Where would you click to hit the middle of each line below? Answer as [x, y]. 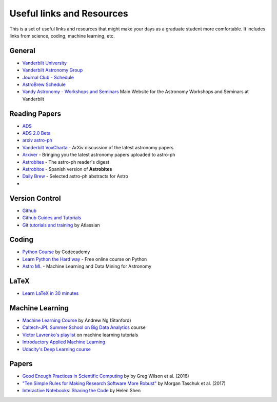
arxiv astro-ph [37, 140]
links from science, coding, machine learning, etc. [62, 36]
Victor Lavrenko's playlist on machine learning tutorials [80, 335]
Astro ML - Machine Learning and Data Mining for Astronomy [87, 266]
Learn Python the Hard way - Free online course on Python [85, 259]
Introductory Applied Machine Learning [64, 342]
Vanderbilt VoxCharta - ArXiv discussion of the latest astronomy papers [98, 147]
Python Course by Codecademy [56, 252]
